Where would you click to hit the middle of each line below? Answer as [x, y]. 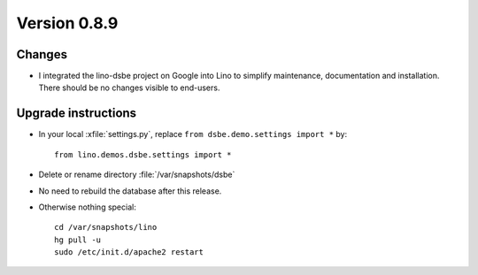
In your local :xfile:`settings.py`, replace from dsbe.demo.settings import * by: [193, 134]
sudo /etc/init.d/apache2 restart [129, 252]
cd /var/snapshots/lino [106, 227]
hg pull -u [78, 240]
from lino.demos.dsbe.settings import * [143, 154]
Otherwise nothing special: [87, 207]
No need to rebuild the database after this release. [130, 191]
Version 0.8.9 [67, 23]
